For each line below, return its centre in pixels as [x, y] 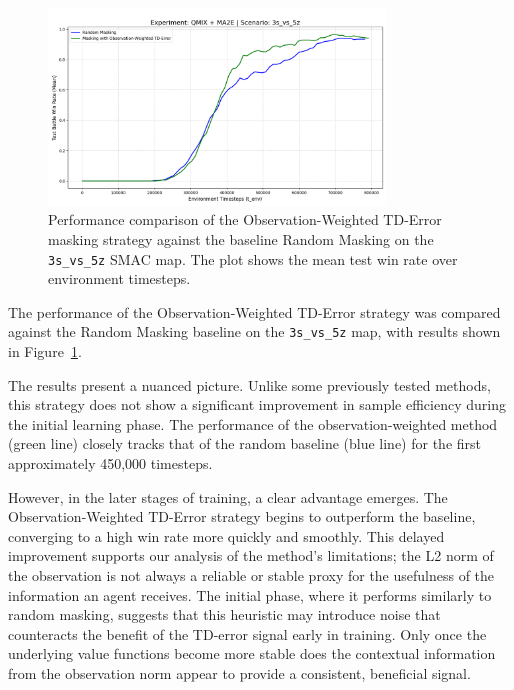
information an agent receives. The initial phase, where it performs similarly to [250, 594]
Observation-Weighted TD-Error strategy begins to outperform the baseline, [242, 516]
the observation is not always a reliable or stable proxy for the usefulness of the [251, 574]
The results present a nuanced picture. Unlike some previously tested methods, [249, 384]
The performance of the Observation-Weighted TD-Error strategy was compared [254, 311]
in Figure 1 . [45, 351]
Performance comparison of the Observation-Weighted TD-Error [245, 219]
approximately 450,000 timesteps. [110, 462]
